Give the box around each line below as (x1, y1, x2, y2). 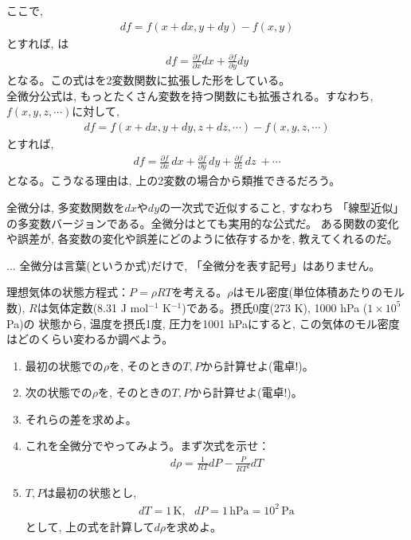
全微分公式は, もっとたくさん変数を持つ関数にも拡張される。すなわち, (6, 87, 374, 104)
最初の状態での (25, 357, 104, 374)
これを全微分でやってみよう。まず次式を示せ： (25, 437, 270, 454)
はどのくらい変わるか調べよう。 (6, 331, 174, 347)
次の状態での (25, 384, 92, 401)
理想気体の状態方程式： (6, 284, 129, 300)
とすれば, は (6, 34, 69, 51)
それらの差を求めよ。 (25, 410, 137, 427)
